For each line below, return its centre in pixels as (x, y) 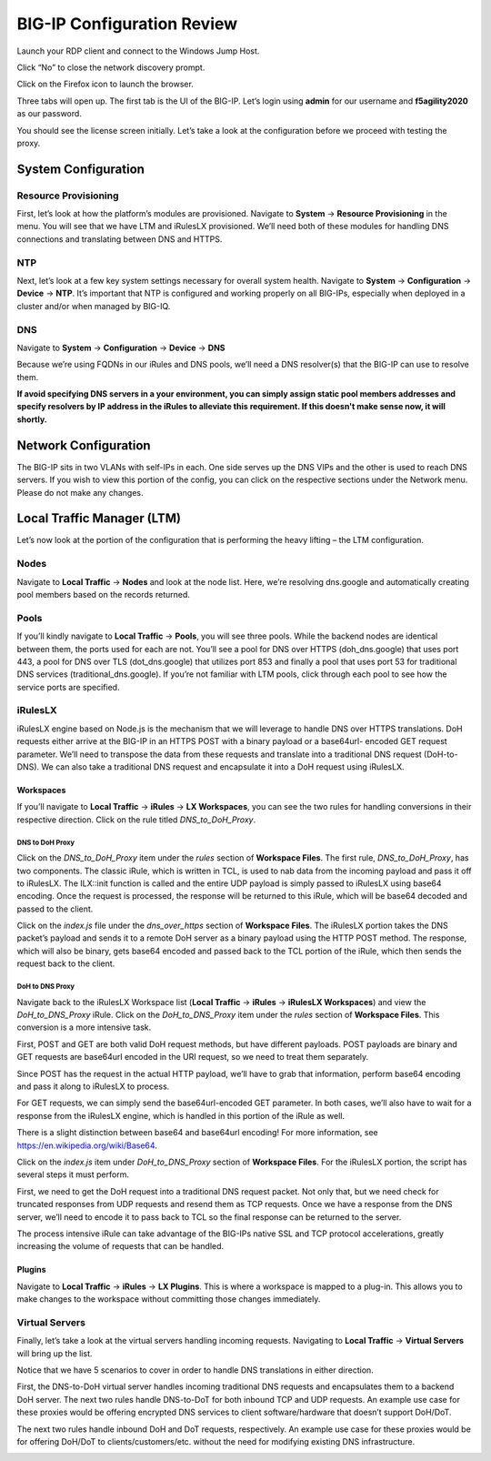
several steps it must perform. (73, 1174)
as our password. (49, 114)
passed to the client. (55, 909)
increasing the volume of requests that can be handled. (120, 1246)
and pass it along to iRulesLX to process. (93, 1086)
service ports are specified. (68, 687)
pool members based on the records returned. (104, 594)
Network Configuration (84, 445)
